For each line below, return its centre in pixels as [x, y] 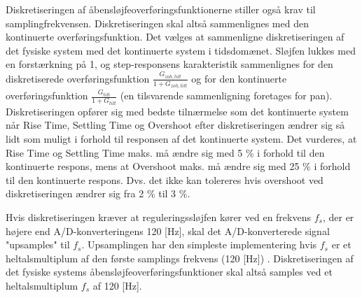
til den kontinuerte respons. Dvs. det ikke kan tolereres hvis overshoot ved [165, 179]
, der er [338, 217]
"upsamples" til [38, 244]
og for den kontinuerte [239, 78]
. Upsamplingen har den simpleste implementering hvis [199, 244]
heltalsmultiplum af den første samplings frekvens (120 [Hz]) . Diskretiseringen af [180, 258]
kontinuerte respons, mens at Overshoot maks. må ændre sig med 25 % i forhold [178, 166]
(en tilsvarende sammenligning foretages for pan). [226, 95]
